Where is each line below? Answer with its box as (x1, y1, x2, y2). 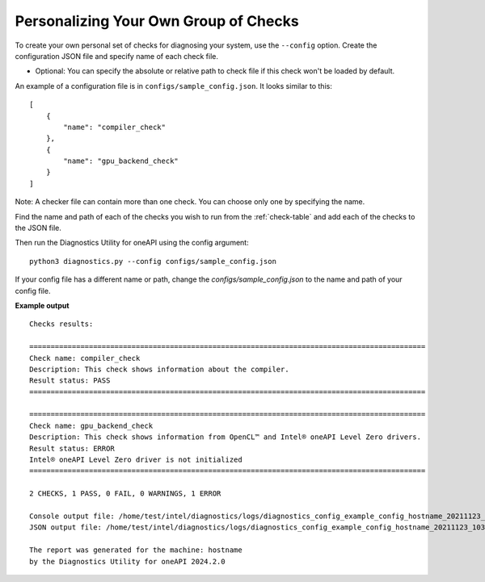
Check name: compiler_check (29, 354, 141, 362)
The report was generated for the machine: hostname (29, 546, 242, 555)
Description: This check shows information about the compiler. (29, 364, 290, 374)
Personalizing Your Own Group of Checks (15, 12, 299, 30)
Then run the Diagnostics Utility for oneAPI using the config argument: (15, 238, 250, 248)
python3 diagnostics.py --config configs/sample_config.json (29, 257, 276, 266)
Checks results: (29, 320, 94, 329)
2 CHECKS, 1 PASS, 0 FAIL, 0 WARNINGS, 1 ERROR (29, 489, 221, 498)
